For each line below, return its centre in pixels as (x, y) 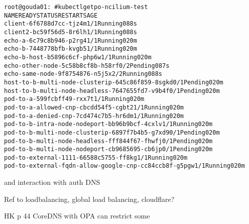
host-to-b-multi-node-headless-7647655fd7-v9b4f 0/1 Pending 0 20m (112, 91)
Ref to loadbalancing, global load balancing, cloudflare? (89, 199)
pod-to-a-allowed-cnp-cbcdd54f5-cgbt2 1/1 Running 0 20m (94, 107)
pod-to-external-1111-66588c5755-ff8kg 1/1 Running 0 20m (96, 157)
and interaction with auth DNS (52, 182)
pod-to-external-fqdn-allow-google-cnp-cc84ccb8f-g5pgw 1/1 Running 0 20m (125, 166)
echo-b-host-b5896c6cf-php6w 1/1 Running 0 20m (78, 57)
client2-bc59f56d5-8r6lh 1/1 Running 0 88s (71, 32)
